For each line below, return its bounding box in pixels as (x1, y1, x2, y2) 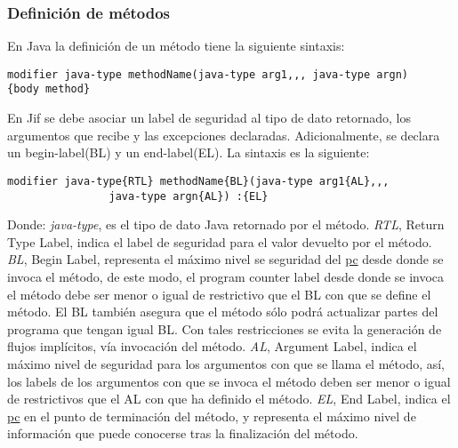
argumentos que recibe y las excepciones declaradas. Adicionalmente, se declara (7, 125, 440, 144)
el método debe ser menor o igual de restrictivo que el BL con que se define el (7, 284, 431, 303)
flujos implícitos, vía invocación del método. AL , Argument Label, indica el (7, 337, 417, 356)
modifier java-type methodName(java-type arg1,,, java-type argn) (7, 68, 409, 81)
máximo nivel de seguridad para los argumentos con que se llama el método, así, (7, 354, 446, 372)
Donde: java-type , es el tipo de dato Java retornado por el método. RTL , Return (7, 215, 445, 234)
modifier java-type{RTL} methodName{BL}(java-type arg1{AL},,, (7, 174, 390, 188)
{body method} (7, 83, 91, 96)
